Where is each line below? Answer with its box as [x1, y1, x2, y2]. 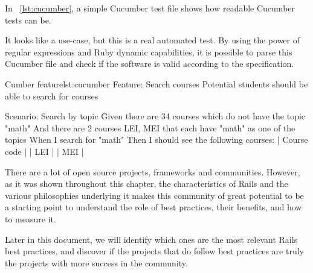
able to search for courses [5, 89, 98, 102]
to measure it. [5, 212, 56, 225]
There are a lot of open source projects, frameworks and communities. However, [5, 165, 300, 178]
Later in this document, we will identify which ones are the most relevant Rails [5, 233, 298, 245]
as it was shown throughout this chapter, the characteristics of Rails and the [5, 177, 288, 190]
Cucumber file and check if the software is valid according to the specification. [5, 57, 294, 70]
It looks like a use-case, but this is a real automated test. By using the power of [5, 34, 300, 46]
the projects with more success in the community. [5, 256, 188, 269]
